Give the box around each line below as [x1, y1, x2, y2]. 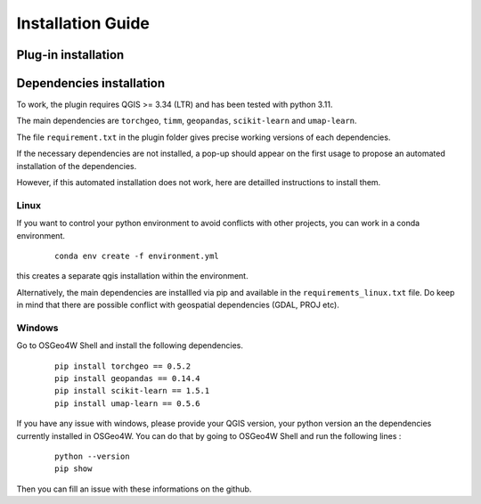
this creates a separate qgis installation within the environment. [16, 271, 249, 281]
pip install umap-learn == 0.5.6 [54, 398, 200, 409]
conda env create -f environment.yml [54, 250, 220, 261]
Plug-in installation [16, 47, 125, 62]
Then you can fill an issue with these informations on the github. [16, 484, 252, 494]
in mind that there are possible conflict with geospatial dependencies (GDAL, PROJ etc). [16, 299, 340, 311]
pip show [54, 464, 93, 474]
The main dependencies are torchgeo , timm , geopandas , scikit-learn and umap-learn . [16, 116, 357, 126]
